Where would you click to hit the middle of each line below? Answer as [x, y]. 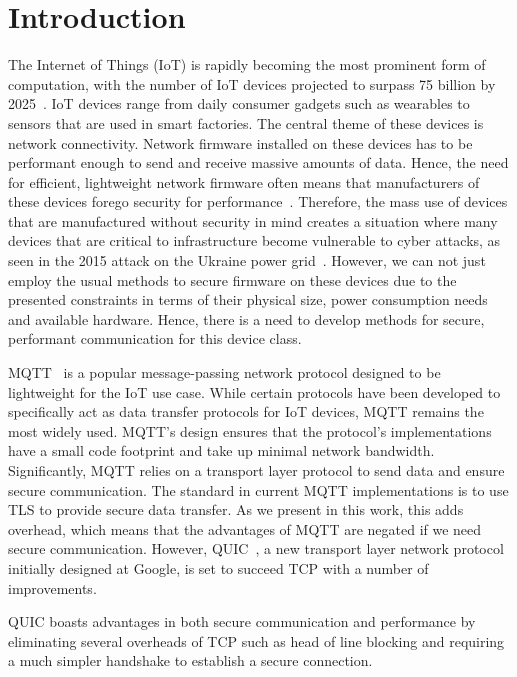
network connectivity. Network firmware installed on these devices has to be [240, 142]
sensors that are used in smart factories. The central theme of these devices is [246, 122]
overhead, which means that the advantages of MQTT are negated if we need [245, 528]
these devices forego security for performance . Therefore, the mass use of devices [258, 201]
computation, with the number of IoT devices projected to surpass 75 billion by [252, 83]
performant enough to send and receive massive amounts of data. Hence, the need [258, 162]
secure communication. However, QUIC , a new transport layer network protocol [256, 548]
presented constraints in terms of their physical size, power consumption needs [248, 299]
